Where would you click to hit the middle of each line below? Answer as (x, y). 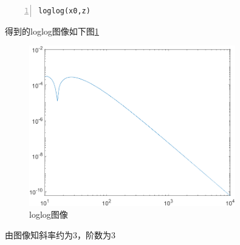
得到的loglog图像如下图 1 (52, 31)
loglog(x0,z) (64, 11)
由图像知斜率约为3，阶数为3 (60, 234)
